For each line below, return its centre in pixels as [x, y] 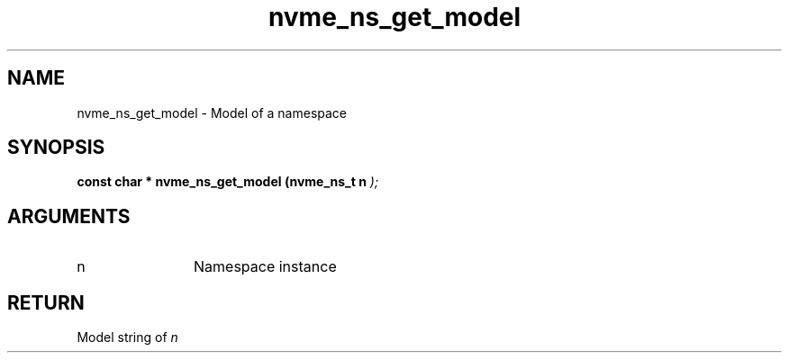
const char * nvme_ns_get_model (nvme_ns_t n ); [228, 182]
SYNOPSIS [56, 148]
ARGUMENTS [69, 216]
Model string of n [127, 337]
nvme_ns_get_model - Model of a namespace [212, 112]
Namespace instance [265, 267]
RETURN [46, 302]
